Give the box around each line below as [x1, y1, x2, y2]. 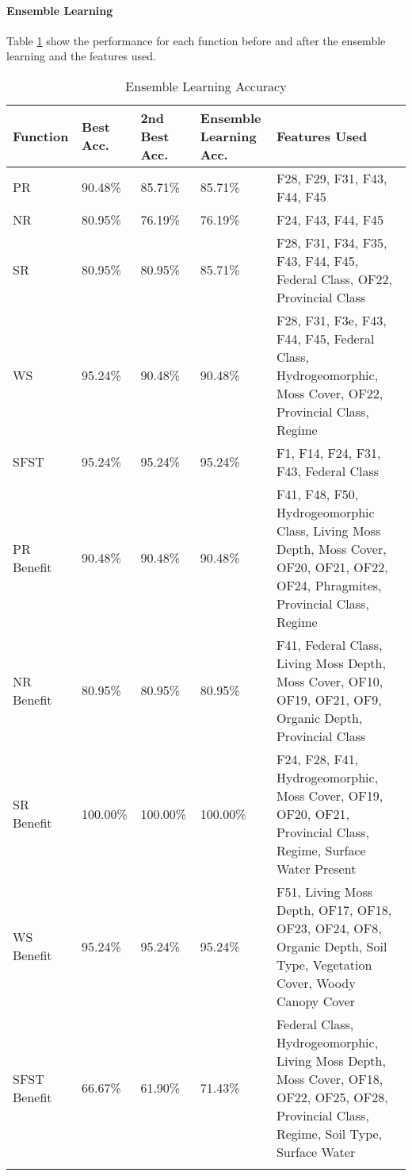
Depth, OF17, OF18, [276, 900, 392, 919]
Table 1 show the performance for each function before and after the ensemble [6, 32, 386, 48]
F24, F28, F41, [276, 749, 359, 768]
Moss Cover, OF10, [276, 671, 383, 690]
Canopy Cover [276, 991, 356, 1010]
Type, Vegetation [276, 955, 372, 974]
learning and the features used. [6, 48, 156, 64]
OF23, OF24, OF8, [276, 918, 382, 937]
